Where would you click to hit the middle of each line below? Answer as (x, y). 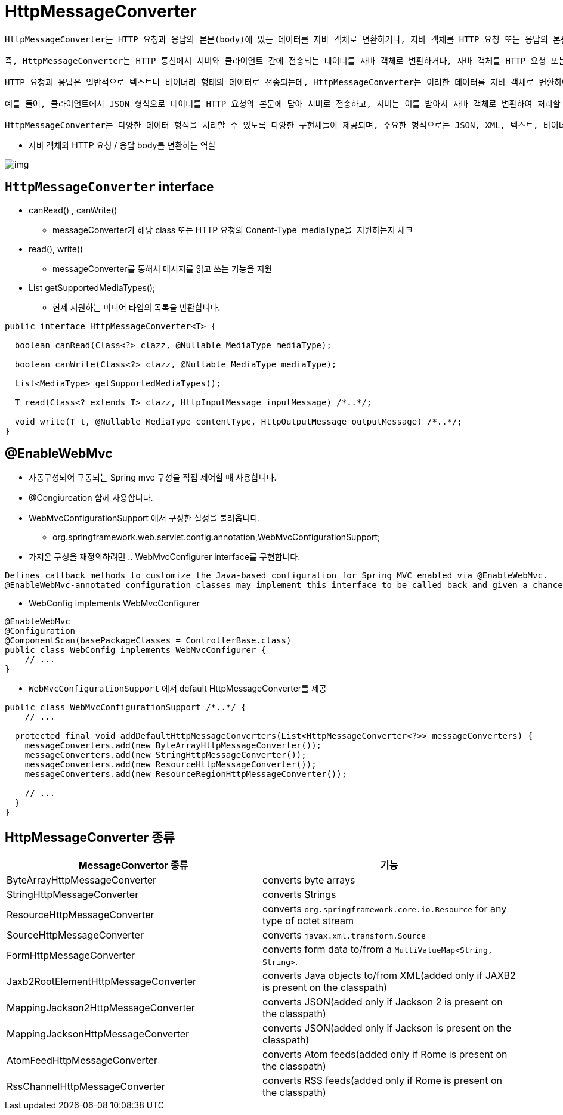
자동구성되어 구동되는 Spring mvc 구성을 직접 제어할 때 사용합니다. (153, 478)
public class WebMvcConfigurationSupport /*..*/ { (126, 707)
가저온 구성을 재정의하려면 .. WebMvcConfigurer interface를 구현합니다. (165, 557)
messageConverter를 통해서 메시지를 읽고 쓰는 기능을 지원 (163, 268)
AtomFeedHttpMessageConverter (82, 1060)
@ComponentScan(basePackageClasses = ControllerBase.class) (148, 641)
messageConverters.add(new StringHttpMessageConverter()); (166, 755)
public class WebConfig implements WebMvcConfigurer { (136, 650)
